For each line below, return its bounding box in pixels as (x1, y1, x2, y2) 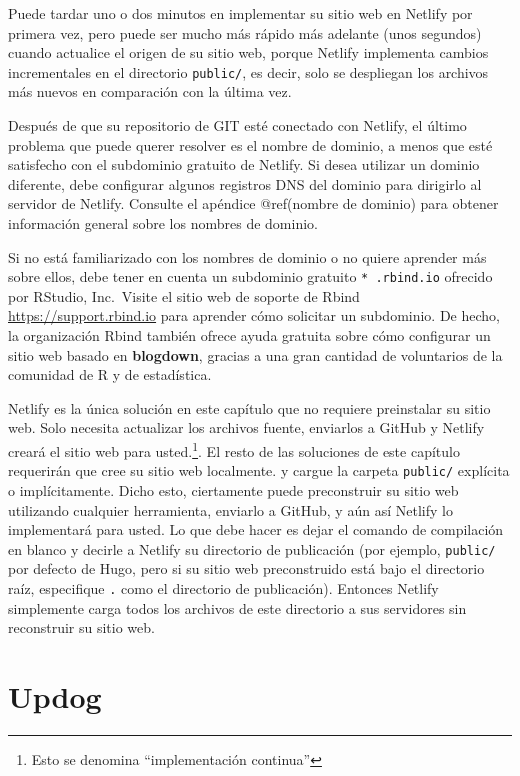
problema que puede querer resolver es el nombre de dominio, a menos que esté (8, 134, 493, 155)
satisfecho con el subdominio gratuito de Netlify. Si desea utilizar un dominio (8, 154, 480, 175)
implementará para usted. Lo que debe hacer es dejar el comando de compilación (8, 519, 504, 540)
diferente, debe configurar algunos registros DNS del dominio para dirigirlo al (8, 173, 482, 194)
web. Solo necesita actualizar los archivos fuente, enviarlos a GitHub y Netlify (8, 417, 485, 438)
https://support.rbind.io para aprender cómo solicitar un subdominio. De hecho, (8, 305, 500, 326)
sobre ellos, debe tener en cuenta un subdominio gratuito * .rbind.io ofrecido (8, 266, 493, 287)
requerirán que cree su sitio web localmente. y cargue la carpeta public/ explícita (8, 460, 510, 481)
